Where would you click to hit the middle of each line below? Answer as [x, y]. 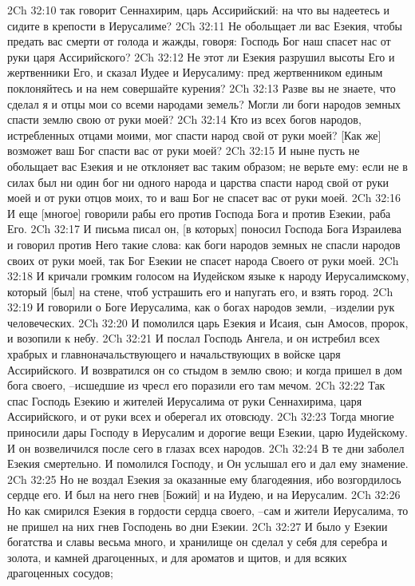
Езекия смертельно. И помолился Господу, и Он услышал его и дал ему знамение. [208, 463]
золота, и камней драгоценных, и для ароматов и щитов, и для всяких [177, 557]
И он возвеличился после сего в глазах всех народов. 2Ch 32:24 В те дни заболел [206, 447]
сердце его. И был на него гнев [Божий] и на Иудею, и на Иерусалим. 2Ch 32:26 [204, 495]
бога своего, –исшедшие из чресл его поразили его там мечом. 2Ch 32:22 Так [196, 385]
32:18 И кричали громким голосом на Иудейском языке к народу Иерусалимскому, [208, 276]
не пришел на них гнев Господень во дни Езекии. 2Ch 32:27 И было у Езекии [198, 526]
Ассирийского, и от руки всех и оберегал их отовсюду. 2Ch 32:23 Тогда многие [201, 416]
